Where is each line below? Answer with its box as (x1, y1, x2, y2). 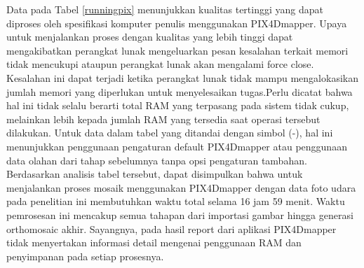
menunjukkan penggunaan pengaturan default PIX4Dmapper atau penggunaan (6, 139, 347, 153)
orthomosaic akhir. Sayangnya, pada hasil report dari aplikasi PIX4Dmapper (6, 221, 337, 236)
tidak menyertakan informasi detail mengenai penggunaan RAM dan (6, 235, 302, 250)
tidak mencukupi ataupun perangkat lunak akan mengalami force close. (6, 57, 314, 71)
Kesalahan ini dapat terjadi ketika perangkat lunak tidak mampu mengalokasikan (6, 70, 358, 85)
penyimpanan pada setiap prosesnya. (6, 248, 164, 263)
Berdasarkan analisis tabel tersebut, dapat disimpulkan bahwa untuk (6, 167, 303, 181)
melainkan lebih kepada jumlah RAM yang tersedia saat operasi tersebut (6, 111, 321, 126)
